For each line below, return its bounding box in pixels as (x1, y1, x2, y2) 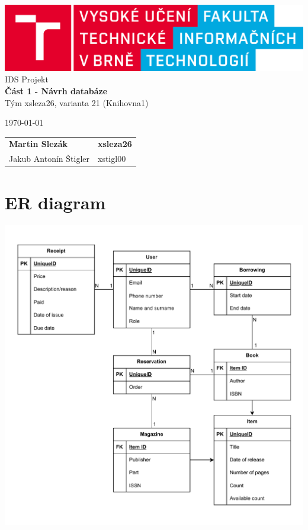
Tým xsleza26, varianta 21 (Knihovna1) (5, 96, 149, 108)
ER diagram (5, 190, 106, 214)
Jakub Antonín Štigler (9, 152, 89, 165)
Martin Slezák (9, 138, 68, 150)
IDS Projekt (5, 73, 49, 85)
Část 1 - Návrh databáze (5, 84, 108, 97)
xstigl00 (98, 152, 126, 165)
